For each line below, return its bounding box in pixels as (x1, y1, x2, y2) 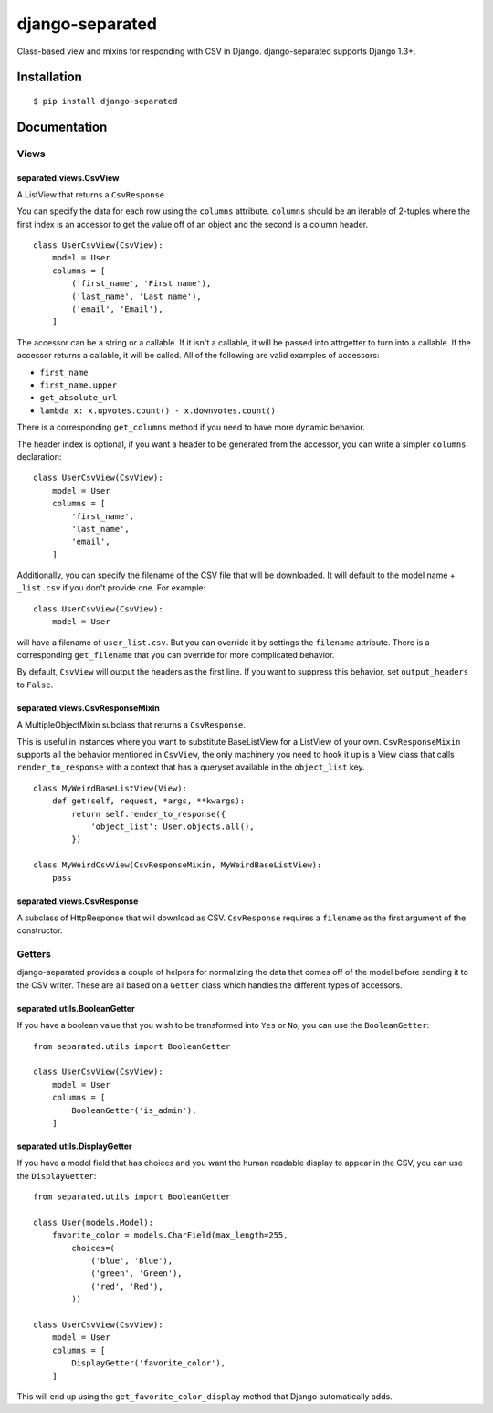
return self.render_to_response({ (71, 809, 226, 819)
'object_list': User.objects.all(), (90, 821, 255, 832)
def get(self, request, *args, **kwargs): (51, 796, 246, 806)
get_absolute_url (39, 393, 118, 403)
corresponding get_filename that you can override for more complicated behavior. (16, 650, 335, 661)
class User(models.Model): (33, 1216, 154, 1227)
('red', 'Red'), (90, 1280, 163, 1291)
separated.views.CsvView (16, 172, 120, 183)
